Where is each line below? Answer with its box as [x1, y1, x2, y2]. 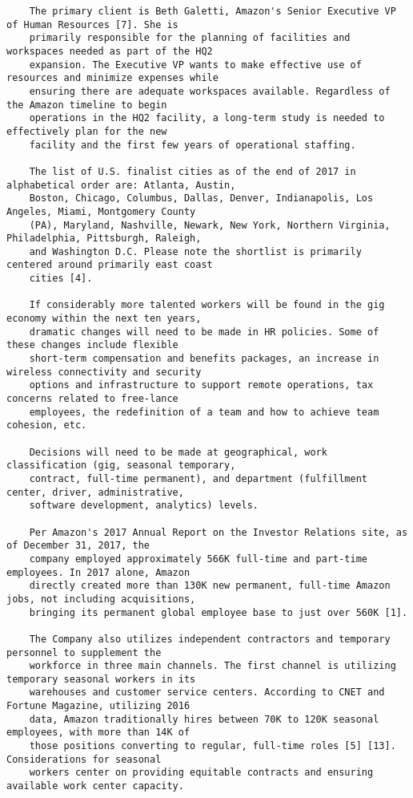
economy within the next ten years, [6, 313, 202, 325]
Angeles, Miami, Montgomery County [6, 205, 196, 217]
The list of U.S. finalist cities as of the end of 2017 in [29, 165, 356, 177]
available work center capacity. [6, 780, 184, 792]
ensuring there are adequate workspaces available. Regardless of [29, 85, 391, 97]
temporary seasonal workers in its [6, 673, 196, 685]
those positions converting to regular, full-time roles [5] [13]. [29, 740, 396, 752]
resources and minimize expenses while [6, 72, 219, 84]
